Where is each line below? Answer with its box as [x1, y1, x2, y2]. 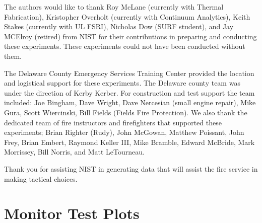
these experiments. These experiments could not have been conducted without [4, 41, 245, 51]
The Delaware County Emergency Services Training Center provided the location [4, 67, 254, 78]
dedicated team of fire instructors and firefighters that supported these [4, 117, 222, 127]
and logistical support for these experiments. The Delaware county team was [4, 78, 240, 88]
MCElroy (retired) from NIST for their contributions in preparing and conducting [4, 31, 257, 41]
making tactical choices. [4, 173, 78, 184]
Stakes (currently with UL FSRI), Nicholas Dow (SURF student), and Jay [4, 21, 234, 32]
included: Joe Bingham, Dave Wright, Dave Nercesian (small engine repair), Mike [4, 97, 256, 108]
